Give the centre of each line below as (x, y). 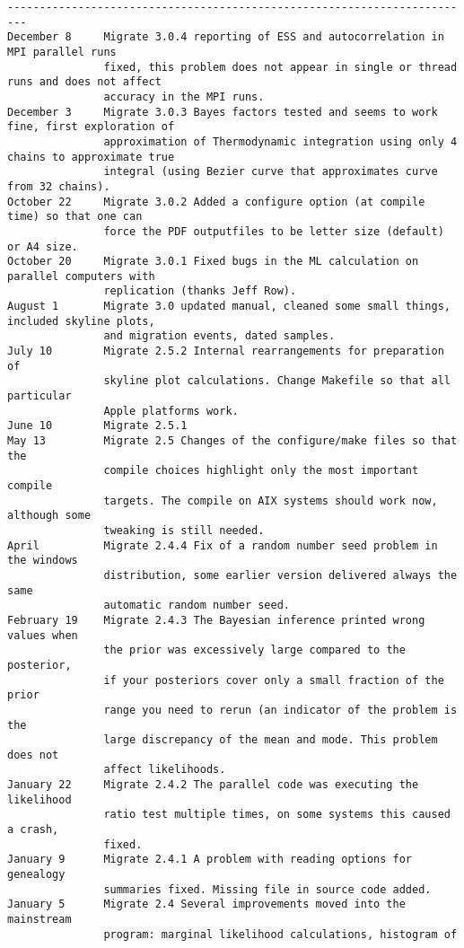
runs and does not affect (84, 82)
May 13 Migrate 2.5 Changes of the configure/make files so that (232, 441)
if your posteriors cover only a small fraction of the (274, 680)
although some (49, 516)
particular (39, 396)
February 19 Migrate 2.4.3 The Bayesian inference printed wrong (216, 620)
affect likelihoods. (165, 770)
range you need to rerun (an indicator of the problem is (280, 710)
